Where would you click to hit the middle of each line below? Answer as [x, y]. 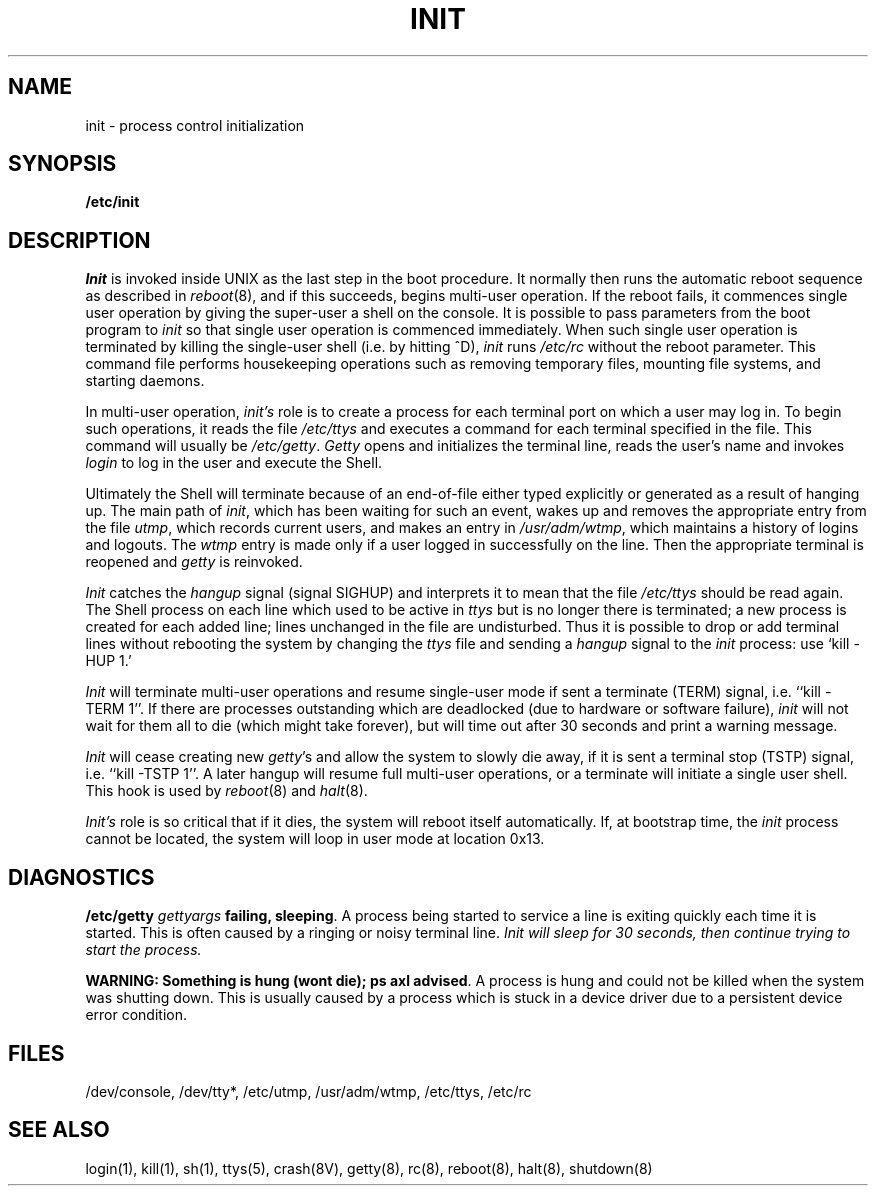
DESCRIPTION [79, 240]
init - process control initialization [195, 125]
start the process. [143, 950]
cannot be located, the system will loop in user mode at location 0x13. [315, 839]
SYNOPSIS [62, 164]
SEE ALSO [59, 1130]
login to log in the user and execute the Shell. [234, 463]
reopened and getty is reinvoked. [194, 562]
